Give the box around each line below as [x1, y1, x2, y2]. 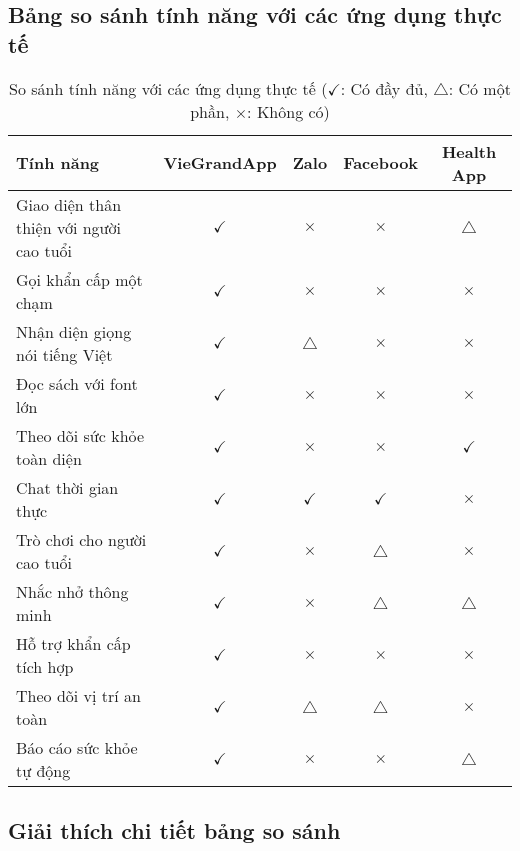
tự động [16, 758, 71, 782]
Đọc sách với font [16, 371, 138, 395]
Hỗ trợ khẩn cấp [16, 631, 131, 655]
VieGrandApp [163, 151, 277, 175]
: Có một [448, 76, 511, 100]
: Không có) [247, 99, 330, 123]
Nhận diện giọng [16, 319, 132, 343]
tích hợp [16, 654, 74, 678]
